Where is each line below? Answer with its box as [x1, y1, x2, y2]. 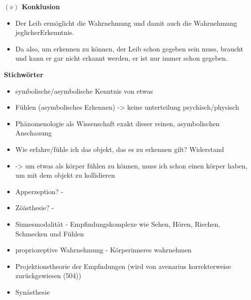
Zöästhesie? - [15, 202, 54, 213]
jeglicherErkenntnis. [15, 27, 74, 37]
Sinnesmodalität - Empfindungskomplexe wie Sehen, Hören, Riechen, [15, 218, 220, 229]
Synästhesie [15, 286, 50, 297]
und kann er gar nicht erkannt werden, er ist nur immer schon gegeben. [15, 53, 228, 63]
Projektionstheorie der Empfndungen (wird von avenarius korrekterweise [15, 261, 231, 271]
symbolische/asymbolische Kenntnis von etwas [15, 85, 153, 96]
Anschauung [15, 128, 52, 138]
